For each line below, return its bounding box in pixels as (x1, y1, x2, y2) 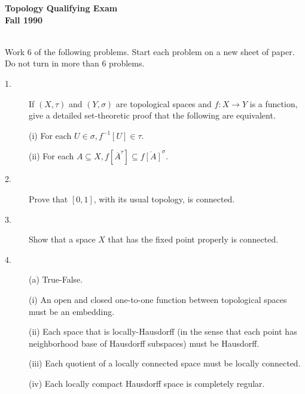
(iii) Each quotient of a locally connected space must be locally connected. (29, 357, 301, 369)
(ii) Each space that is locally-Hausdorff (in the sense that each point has (29, 325, 297, 338)
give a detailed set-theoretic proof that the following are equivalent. (29, 109, 276, 122)
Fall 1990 (5, 13, 43, 26)
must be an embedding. (29, 305, 115, 317)
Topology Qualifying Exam (5, 2, 118, 14)
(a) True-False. (29, 273, 83, 286)
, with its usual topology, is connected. (93, 192, 235, 205)
